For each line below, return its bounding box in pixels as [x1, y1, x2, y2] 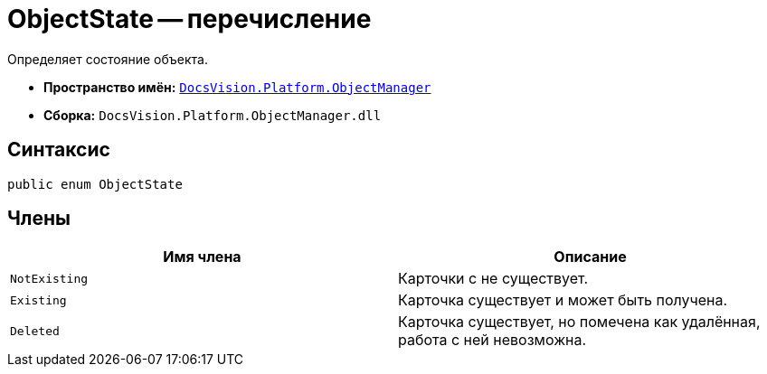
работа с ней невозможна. [398, 331, 587, 350]
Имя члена [163, 248, 241, 266]
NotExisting [10, 271, 89, 285]
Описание [554, 248, 627, 266]
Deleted [10, 323, 60, 338]
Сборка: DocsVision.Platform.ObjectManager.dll [43, 107, 382, 123]
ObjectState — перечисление [7, 4, 372, 34]
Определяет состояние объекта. [7, 51, 208, 67]
